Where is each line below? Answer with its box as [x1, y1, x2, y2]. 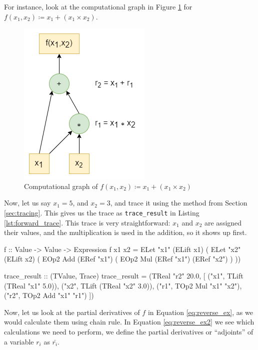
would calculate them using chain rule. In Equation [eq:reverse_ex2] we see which [4, 316, 254, 327]
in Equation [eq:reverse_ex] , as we [147, 306, 253, 317]
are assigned [204, 217, 242, 227]
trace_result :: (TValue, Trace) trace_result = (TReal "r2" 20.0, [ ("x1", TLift [4, 270, 243, 280]
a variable [4, 336, 34, 346]
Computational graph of [24, 180, 98, 191]
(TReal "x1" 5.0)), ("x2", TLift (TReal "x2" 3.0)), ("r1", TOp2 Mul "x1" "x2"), [4, 280, 242, 290]
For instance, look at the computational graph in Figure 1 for [4, 1, 192, 11]
